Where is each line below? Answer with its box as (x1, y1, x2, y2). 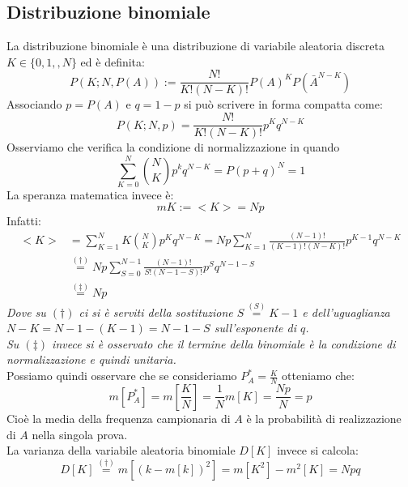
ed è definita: (80, 53, 145, 70)
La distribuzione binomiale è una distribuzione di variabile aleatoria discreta (6, 37, 385, 54)
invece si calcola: (277, 442, 359, 459)
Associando (6, 96, 62, 113)
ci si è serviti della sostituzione (79, 303, 233, 320)
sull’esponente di (214, 319, 296, 336)
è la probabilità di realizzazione (246, 409, 402, 426)
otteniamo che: (282, 367, 355, 384)
